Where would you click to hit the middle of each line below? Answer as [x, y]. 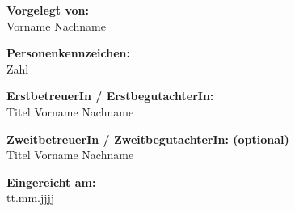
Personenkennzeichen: [69, 53]
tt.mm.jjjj [31, 198]
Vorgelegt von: [48, 10]
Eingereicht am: [51, 181]
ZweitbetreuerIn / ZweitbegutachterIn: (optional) [148, 139]
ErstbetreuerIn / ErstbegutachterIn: [110, 96]
